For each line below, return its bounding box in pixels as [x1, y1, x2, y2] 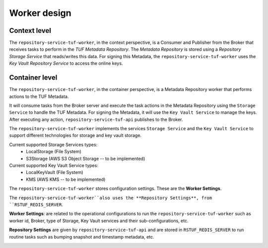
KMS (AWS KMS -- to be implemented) [26, 176, 106, 182]
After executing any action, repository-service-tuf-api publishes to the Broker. [9, 116, 183, 122]
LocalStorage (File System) [26, 149, 81, 155]
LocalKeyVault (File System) [26, 169, 83, 175]
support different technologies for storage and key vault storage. [9, 132, 141, 139]
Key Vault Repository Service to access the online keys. [9, 60, 123, 67]
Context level [9, 26, 52, 35]
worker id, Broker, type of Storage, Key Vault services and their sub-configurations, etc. [9, 218, 189, 224]
